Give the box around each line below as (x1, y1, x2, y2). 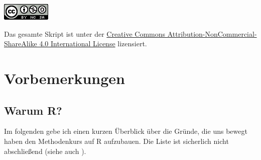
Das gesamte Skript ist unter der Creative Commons (4, 28, 166, 39)
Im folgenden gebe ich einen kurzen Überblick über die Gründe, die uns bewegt (4, 126, 247, 136)
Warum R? (4, 102, 62, 118)
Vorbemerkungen (4, 67, 125, 88)
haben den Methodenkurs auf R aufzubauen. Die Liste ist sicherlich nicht (4, 135, 229, 146)
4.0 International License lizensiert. (39, 38, 147, 49)
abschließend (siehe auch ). (4, 145, 86, 156)
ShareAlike (4, 38, 37, 49)
